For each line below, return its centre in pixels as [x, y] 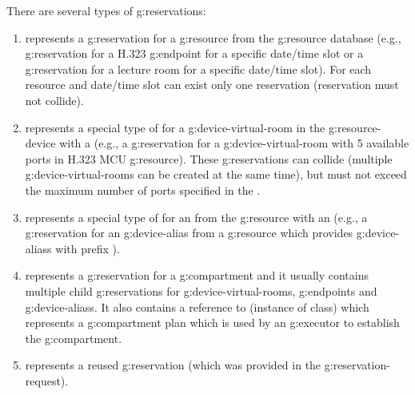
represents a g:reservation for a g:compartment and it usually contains [197, 275]
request [43, 380]
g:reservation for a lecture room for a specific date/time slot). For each [198, 69]
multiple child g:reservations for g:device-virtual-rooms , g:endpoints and [201, 290]
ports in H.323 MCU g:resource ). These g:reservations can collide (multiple [209, 158]
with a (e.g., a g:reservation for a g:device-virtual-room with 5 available [234, 143]
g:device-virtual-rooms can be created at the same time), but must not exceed [216, 174]
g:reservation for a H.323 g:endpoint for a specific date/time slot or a [194, 53]
